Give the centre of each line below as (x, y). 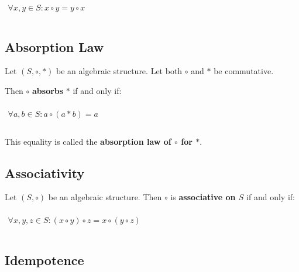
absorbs (48, 90)
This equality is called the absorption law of (88, 141)
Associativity (45, 172)
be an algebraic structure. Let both (119, 71)
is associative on (203, 197)
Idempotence (44, 259)
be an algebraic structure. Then (105, 197)
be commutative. (244, 71)
